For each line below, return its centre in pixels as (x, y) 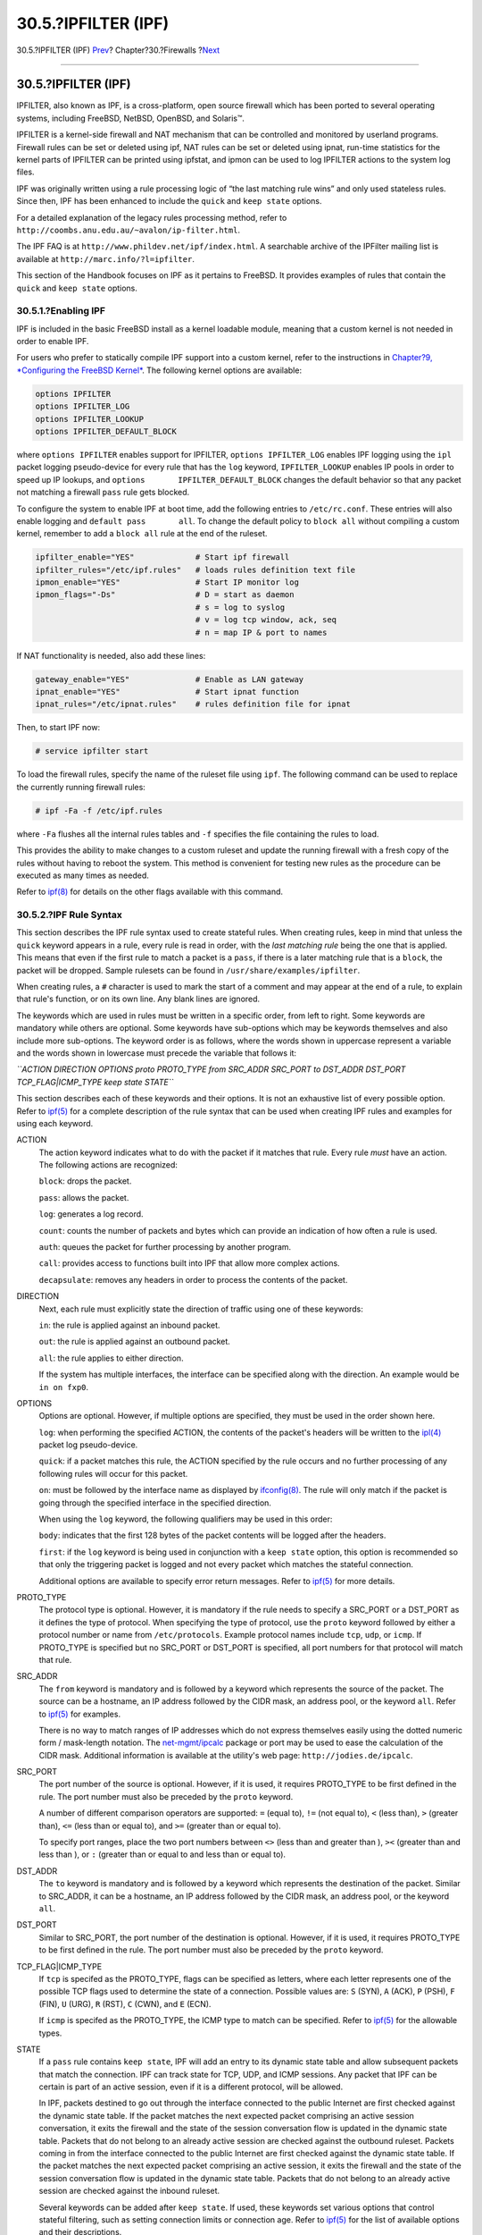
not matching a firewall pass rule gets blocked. (103, 493)
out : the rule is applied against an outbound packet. (135, 1342)
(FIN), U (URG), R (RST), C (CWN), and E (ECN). (125, 2003)
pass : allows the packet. (84, 1197)
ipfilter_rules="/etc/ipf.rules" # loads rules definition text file (195, 569)
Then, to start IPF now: (58, 728)
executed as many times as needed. (83, 875)
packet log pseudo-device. (88, 1445)
